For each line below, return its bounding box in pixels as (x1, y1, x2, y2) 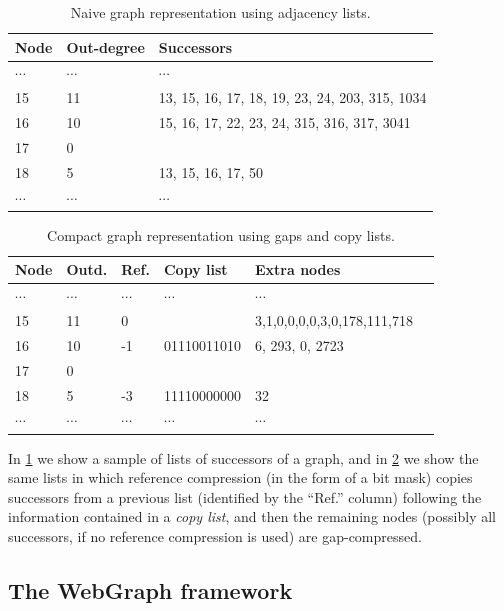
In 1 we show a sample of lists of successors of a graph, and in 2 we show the (8, 447, 479, 468)
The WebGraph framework (8, 574, 293, 605)
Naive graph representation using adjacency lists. (70, 2, 371, 22)
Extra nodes (254, 259, 341, 280)
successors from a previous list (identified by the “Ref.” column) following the (8, 486, 482, 507)
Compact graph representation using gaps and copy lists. (47, 224, 395, 245)
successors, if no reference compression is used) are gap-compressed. (8, 525, 422, 546)
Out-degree (66, 36, 145, 57)
